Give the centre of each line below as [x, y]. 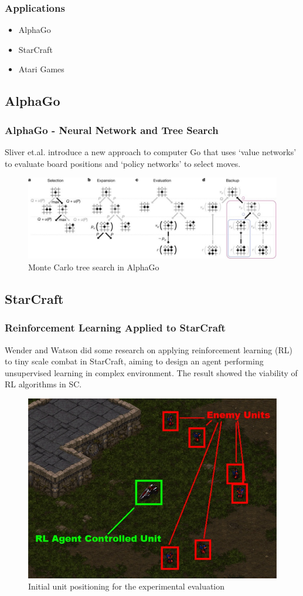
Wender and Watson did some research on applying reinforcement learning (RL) [149, 349]
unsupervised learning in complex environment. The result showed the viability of [151, 372]
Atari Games [41, 69]
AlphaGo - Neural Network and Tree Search [112, 130]
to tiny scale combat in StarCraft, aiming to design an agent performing [134, 361]
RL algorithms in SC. [43, 384]
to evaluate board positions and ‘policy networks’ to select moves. [123, 163]
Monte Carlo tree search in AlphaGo [94, 267]
